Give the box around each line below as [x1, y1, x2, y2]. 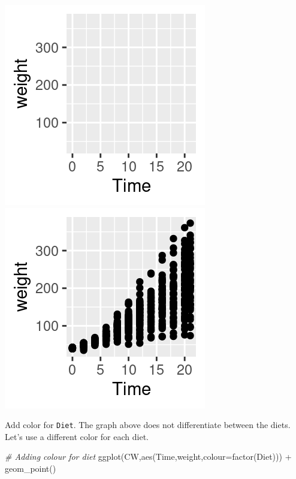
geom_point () [5, 462, 56, 475]
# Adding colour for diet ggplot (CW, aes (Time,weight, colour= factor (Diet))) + [5, 450, 292, 463]
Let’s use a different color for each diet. [5, 430, 149, 442]
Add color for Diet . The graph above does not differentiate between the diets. [5, 418, 291, 431]
